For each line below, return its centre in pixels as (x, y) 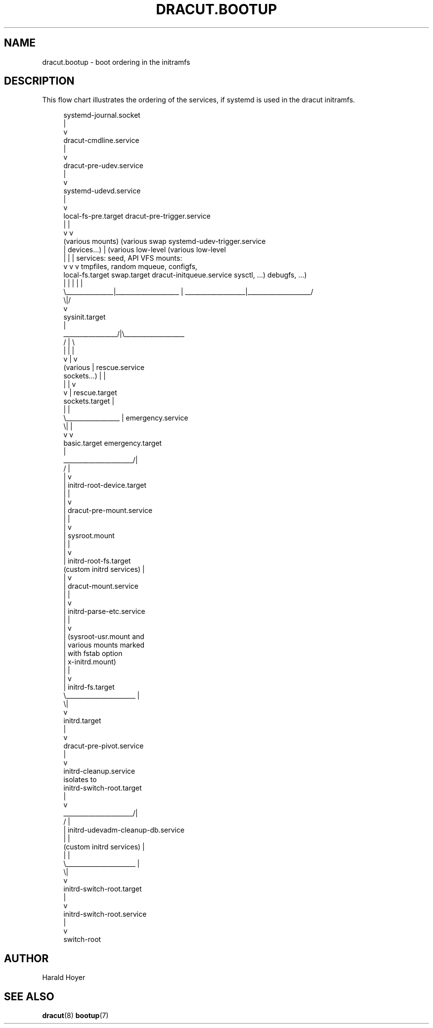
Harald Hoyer (64, 978)
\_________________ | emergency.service (126, 418)
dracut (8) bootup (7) (75, 1016)
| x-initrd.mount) (90, 662)
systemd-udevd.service (102, 191)
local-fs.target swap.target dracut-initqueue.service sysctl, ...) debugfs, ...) (185, 275)
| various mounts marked (104, 645)
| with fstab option (93, 654)
